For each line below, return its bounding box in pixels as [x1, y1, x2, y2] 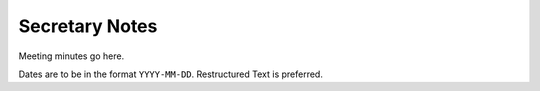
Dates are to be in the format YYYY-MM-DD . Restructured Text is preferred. [18, 68, 324, 80]
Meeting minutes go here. [18, 50, 125, 62]
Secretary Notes [18, 15, 158, 37]
